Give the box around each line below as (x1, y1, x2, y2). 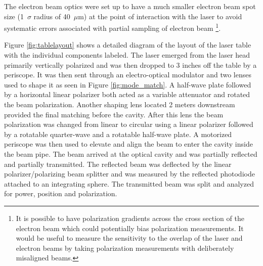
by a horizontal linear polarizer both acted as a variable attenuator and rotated (4, 89, 250, 100)
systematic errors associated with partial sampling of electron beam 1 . (4, 21, 221, 33)
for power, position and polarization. (4, 188, 117, 199)
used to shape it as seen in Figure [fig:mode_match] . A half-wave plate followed (4, 79, 251, 90)
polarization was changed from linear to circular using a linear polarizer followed (4, 119, 253, 129)
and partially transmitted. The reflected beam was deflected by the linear (4, 158, 232, 169)
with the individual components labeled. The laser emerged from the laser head (4, 50, 250, 60)
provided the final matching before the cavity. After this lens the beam (4, 109, 224, 119)
